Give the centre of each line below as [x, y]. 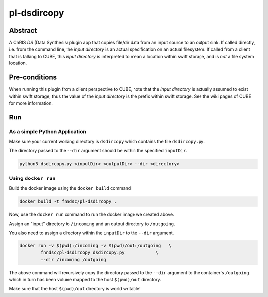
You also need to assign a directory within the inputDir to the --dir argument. [92, 233]
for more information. [31, 103]
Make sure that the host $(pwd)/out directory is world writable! [75, 289]
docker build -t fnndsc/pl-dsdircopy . [68, 202]
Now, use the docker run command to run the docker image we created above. [92, 214]
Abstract [23, 30]
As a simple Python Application [48, 131]
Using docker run [32, 178]
